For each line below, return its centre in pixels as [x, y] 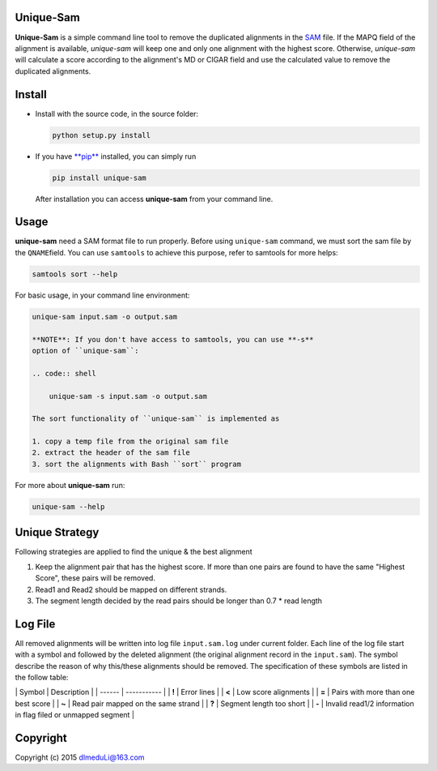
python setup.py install [102, 135]
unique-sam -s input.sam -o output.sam [128, 396]
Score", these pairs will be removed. [95, 578]
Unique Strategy [57, 532]
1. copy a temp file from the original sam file [130, 441]
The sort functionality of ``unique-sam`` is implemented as [156, 419]
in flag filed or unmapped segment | [75, 715]
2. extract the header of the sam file [111, 453]
